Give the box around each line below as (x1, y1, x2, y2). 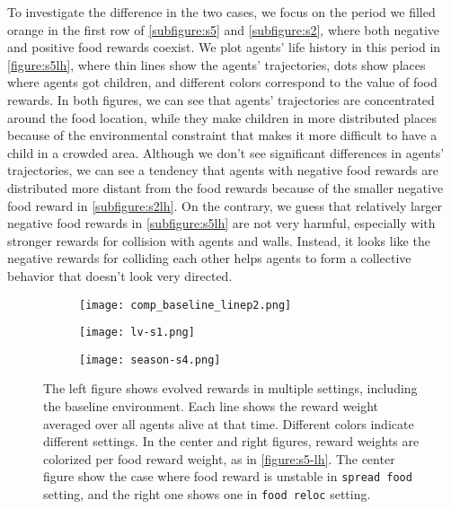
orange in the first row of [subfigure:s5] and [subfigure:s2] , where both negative (7, 20, 439, 39)
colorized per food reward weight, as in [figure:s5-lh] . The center (43, 449, 395, 468)
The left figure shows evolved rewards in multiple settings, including (43, 379, 418, 398)
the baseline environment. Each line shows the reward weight (43, 397, 379, 416)
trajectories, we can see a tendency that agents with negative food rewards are (7, 161, 438, 180)
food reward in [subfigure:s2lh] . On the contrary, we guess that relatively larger (7, 196, 443, 215)
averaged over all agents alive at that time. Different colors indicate (43, 414, 414, 433)
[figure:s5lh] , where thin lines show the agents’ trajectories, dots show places (7, 55, 426, 74)
